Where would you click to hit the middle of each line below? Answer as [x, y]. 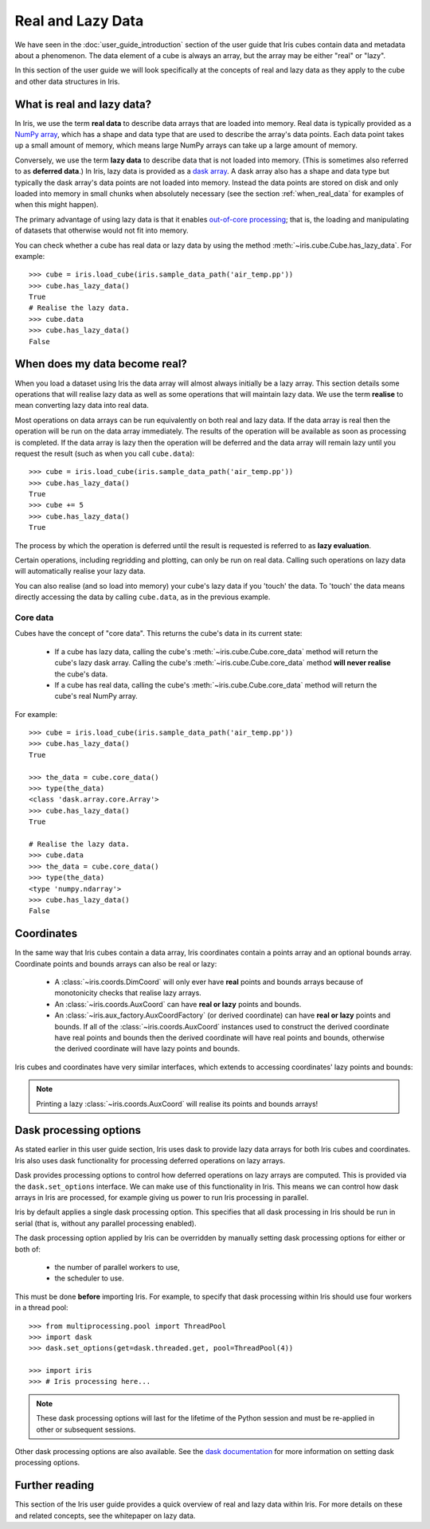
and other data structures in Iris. [67, 81]
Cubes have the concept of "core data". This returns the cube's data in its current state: [158, 633]
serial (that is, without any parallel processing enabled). [106, 1223]
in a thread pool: [41, 1307]
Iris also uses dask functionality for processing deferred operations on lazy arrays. [150, 1160]
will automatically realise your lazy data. [80, 571]
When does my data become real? [101, 364]
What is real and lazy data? [83, 104]
